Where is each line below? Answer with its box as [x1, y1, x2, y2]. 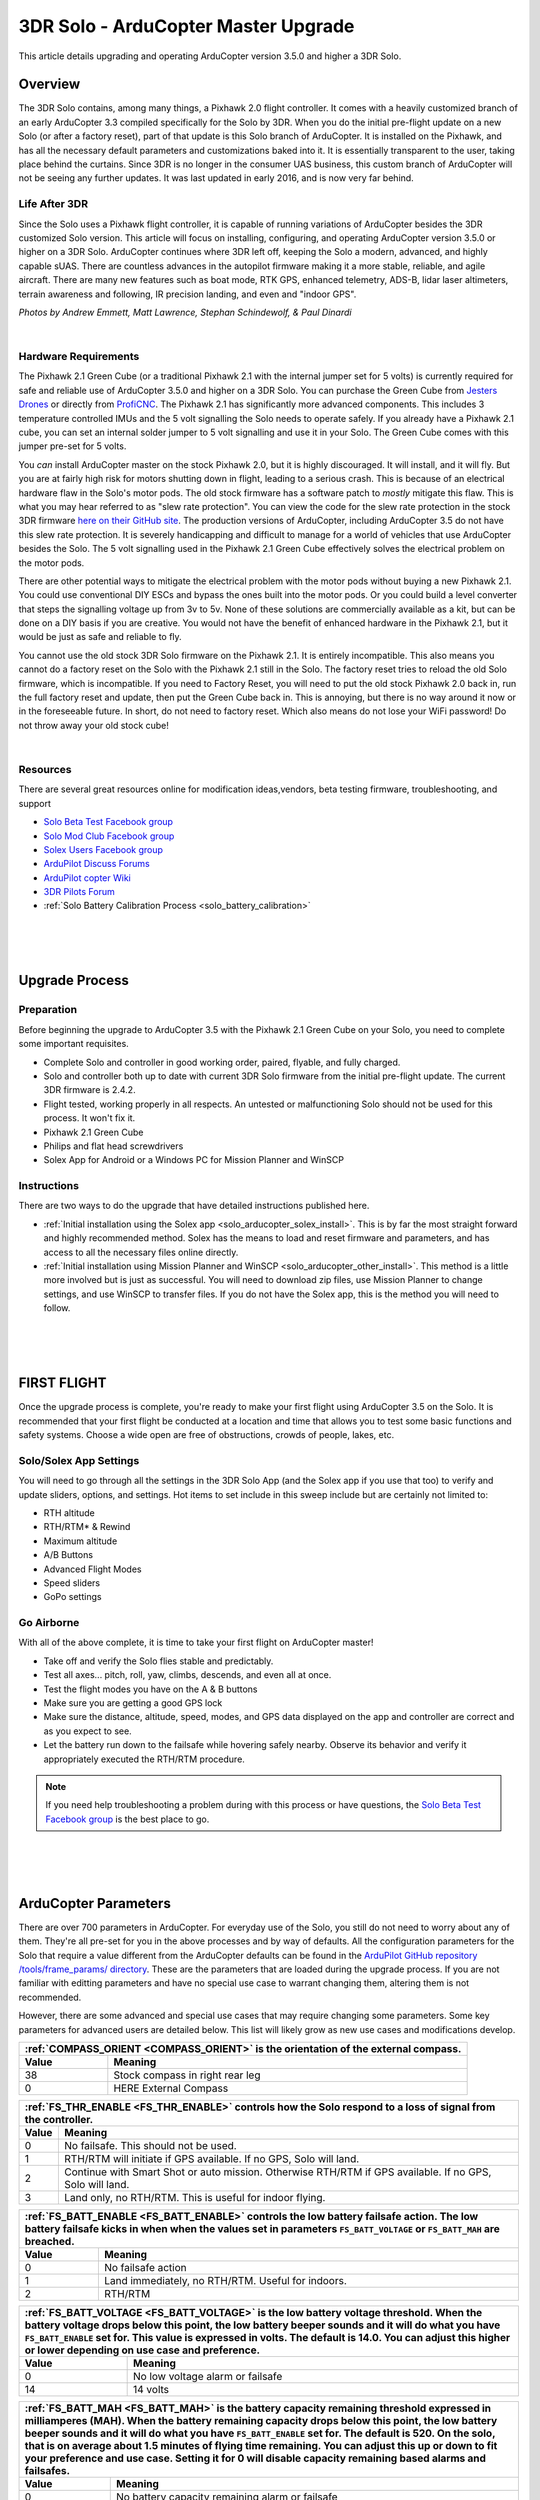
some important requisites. [18, 1038, 129, 1050]
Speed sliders [43, 1576, 100, 1589]
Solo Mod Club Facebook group [43, 830, 175, 842]
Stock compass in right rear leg [113, 2068, 261, 2082]
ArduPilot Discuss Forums [43, 858, 150, 870]
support [18, 797, 52, 809]
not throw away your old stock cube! [18, 719, 170, 731]
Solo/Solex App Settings [18, 1453, 140, 1467]
